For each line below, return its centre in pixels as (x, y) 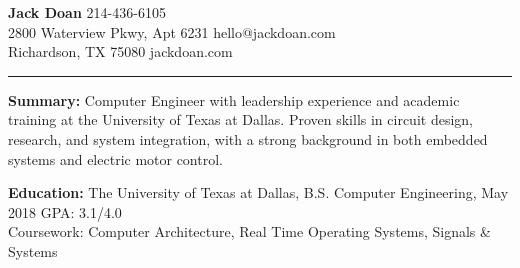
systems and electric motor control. (115, 158)
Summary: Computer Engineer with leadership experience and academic (234, 99)
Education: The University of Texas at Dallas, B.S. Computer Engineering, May (258, 192)
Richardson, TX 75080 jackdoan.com (120, 51)
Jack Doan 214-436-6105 (87, 12)
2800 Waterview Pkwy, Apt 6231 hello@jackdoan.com (172, 31)
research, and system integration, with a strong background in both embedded (248, 138)
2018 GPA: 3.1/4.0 (65, 211)
